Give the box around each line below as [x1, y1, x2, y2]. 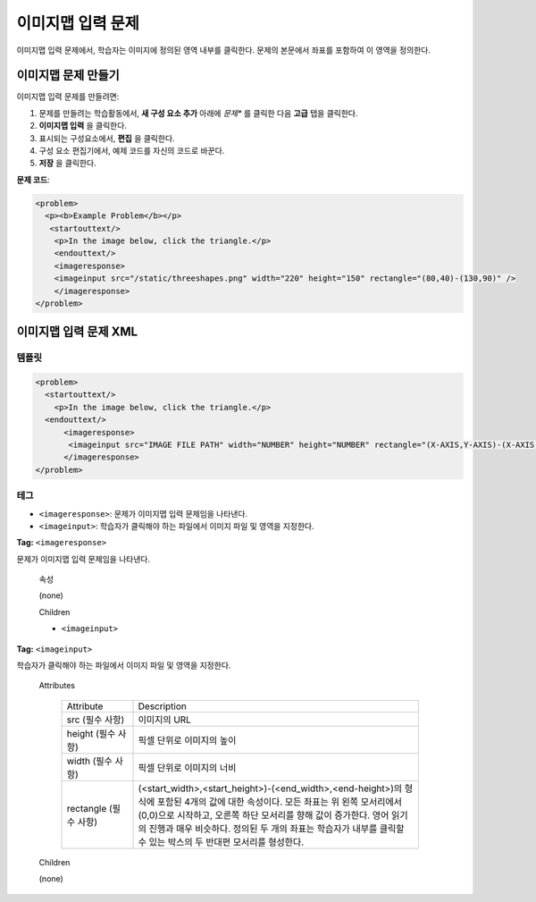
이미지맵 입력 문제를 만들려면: [16, 91, 120, 102]
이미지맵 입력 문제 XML [16, 325, 138, 340]
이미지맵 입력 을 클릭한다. [38, 121, 127, 131]
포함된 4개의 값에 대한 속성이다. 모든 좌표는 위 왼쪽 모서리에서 [156, 796, 402, 808]
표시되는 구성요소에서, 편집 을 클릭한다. [38, 132, 175, 143]
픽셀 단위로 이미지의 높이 [138, 734, 237, 746]
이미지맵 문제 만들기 [16, 68, 120, 83]
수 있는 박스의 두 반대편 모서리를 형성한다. [138, 836, 305, 848]
